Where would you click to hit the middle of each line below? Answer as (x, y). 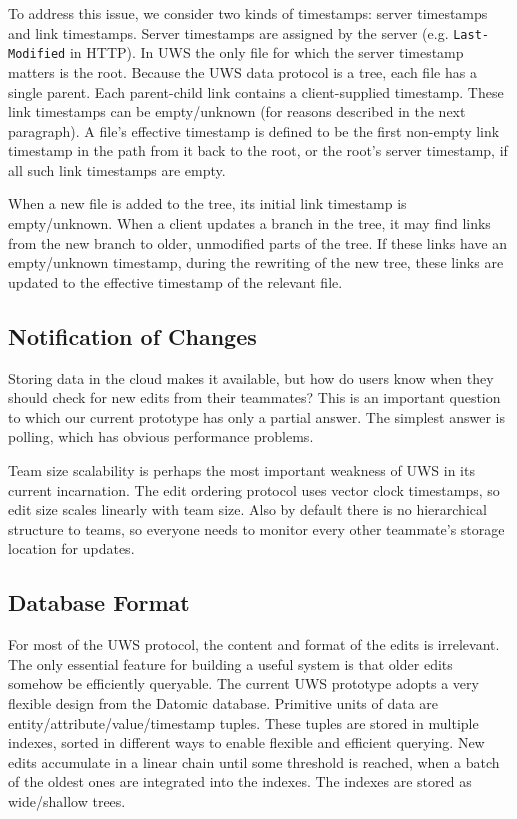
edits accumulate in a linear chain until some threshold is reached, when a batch (254, 761)
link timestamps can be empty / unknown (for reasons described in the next (237, 111)
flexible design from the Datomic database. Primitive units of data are (223, 702)
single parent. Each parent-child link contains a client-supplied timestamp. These (256, 91)
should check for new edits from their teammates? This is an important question (254, 397)
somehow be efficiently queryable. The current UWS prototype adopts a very (243, 683)
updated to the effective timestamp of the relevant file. (175, 281)
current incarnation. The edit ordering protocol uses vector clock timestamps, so (254, 489)
